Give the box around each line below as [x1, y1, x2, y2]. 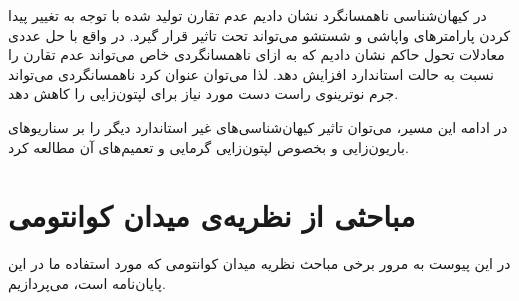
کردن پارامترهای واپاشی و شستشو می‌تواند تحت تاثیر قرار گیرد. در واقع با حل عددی [8, 24, 511, 45]
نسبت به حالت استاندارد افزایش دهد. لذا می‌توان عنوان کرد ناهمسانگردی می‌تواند [8, 63, 494, 84]
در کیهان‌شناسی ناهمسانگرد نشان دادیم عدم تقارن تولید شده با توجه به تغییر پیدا [8, 5, 487, 25]
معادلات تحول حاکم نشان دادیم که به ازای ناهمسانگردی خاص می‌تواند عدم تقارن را [8, 44, 505, 65]
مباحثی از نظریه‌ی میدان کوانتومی [8, 195, 416, 236]
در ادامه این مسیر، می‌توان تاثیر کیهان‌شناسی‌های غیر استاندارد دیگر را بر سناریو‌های [8, 116, 508, 137]
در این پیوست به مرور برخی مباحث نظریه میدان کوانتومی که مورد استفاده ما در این [8, 253, 511, 274]
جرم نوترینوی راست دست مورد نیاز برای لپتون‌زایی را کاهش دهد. [8, 83, 399, 104]
